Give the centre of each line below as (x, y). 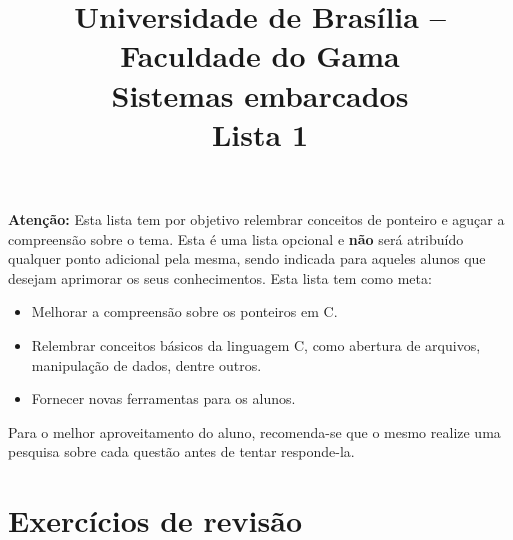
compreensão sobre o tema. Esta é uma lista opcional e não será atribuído (236, 238)
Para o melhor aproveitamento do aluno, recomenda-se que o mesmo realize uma (254, 431)
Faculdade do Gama (260, 55)
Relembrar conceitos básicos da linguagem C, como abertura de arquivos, (256, 344)
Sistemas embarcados (260, 94)
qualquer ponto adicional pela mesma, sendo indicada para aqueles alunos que (247, 258)
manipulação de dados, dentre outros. (146, 364)
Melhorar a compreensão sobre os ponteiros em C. (184, 311)
